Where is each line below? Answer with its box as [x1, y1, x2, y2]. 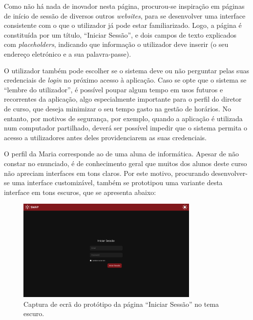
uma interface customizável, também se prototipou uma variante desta [12, 177, 223, 188]
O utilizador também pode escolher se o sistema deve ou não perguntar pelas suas [4, 65, 249, 75]
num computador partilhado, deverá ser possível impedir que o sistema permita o [4, 123, 248, 133]
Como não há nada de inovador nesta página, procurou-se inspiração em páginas [4, 1, 245, 11]
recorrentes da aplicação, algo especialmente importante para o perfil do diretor [4, 94, 242, 104]
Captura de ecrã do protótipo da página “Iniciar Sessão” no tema [23, 299, 219, 309]
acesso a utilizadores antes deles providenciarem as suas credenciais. [4, 132, 207, 142]
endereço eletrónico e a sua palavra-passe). [4, 48, 131, 59]
